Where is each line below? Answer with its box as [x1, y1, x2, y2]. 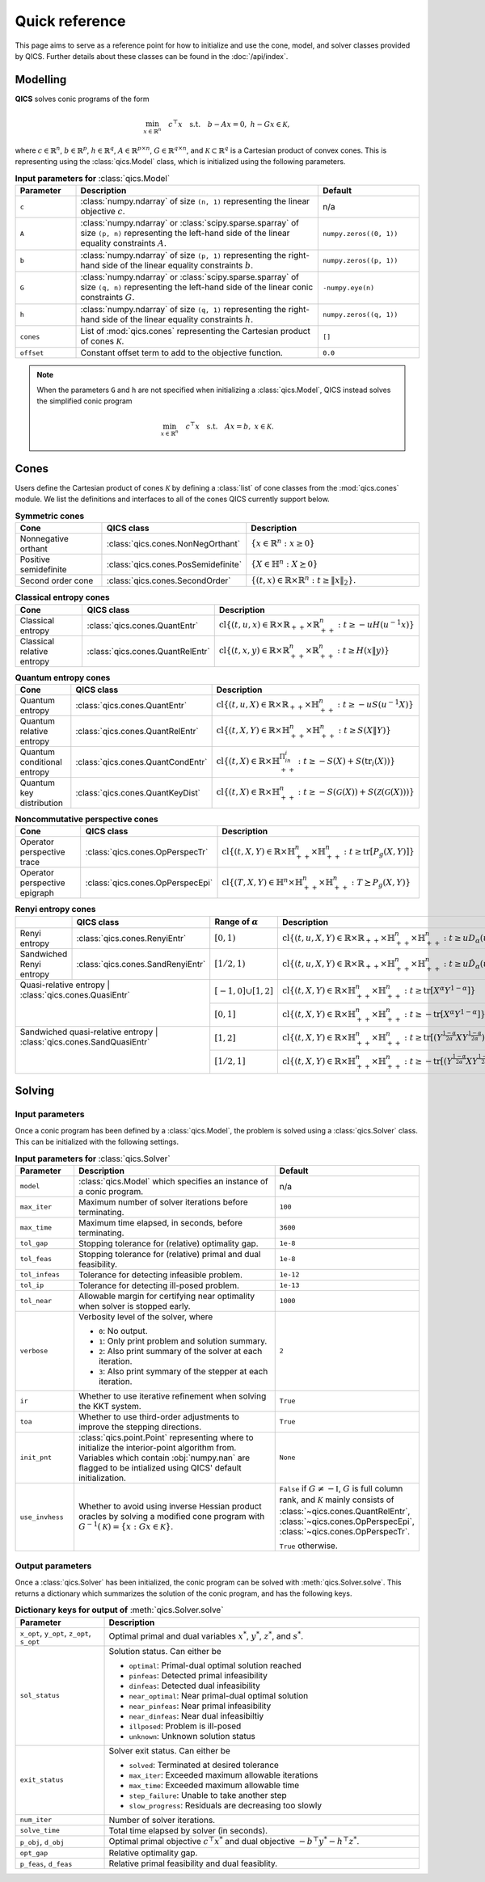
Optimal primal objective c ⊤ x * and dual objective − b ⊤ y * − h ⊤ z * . [108, 1834, 360, 1846]
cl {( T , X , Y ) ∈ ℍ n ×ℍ [221, 876, 303, 888]
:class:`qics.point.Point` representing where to [78, 1432, 254, 1443]
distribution [19, 797, 64, 808]
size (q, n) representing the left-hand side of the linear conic [80, 281, 314, 293]
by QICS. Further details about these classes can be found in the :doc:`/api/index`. [15, 51, 289, 61]
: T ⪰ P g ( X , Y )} [351, 877, 411, 889]
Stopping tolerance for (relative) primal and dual [78, 1248, 261, 1260]
